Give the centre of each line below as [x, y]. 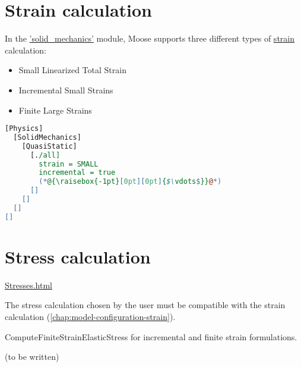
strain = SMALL [69, 164]
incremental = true [77, 173]
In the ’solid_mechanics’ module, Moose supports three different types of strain [150, 38]
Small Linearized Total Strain [72, 70]
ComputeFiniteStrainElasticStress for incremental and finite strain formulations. [151, 336]
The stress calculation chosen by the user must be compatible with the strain [145, 305]
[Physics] [24, 129]
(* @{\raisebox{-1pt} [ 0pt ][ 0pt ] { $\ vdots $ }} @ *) [130, 182]
